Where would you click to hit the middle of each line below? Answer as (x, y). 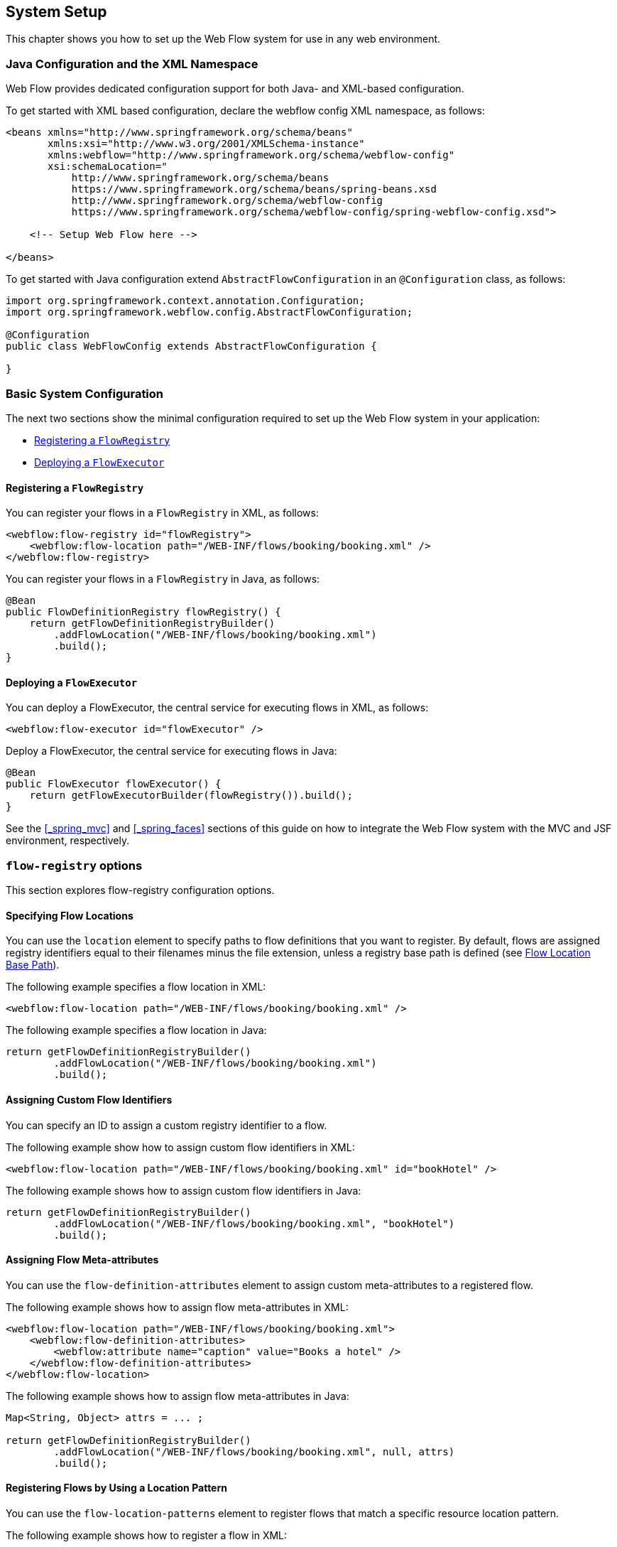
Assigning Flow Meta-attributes (82, 1260)
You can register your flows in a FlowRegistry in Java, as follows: (163, 579)
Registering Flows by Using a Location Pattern (116, 1488)
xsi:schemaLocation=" (108, 167)
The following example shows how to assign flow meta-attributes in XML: (177, 1307)
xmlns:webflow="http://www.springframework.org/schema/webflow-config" (251, 155)
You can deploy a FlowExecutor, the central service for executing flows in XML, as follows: (217, 708)
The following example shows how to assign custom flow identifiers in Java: (184, 1190)
